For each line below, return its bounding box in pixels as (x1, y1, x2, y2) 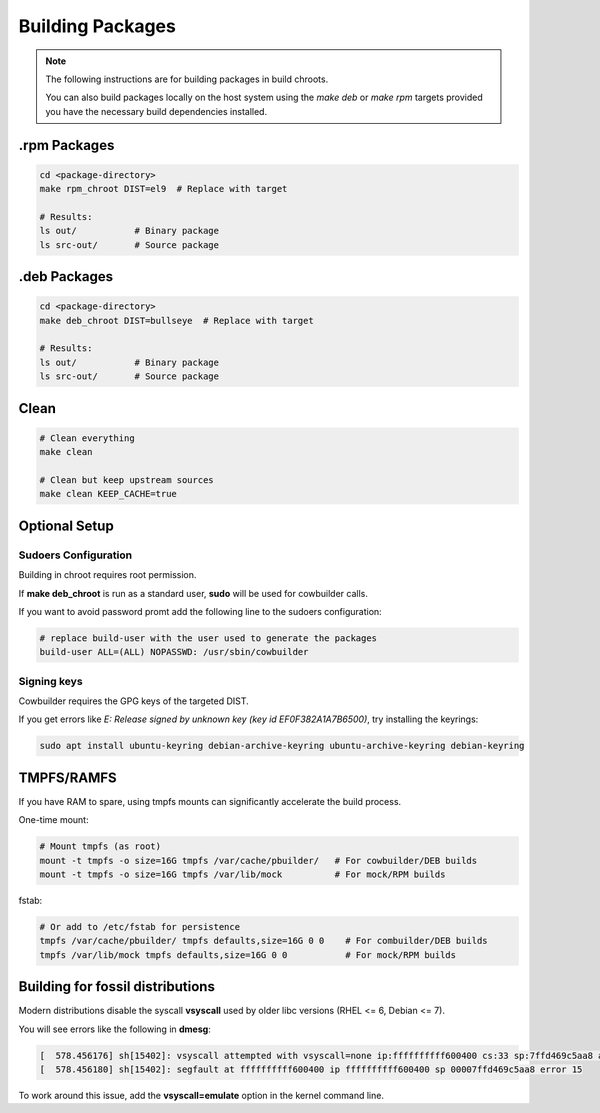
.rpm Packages (18, 136, 115, 154)
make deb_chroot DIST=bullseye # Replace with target (39, 315, 314, 326)
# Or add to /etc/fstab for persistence (39, 921, 240, 933)
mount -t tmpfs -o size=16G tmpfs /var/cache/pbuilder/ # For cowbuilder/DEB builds (39, 855, 478, 866)
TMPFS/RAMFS (18, 769, 117, 786)
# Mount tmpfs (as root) (39, 841, 162, 852)
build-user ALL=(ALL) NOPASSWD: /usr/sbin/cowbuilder (39, 646, 309, 658)
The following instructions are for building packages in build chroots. (45, 73, 329, 85)
